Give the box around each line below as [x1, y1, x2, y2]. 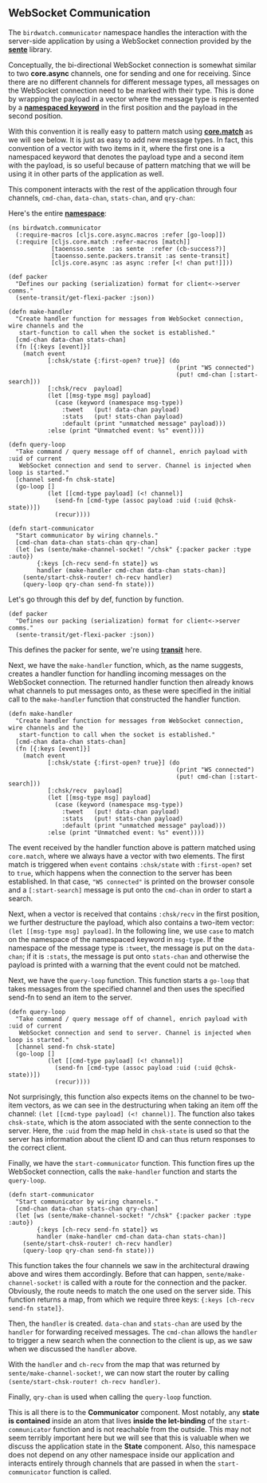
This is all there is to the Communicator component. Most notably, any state [8, 1407, 260, 1417]
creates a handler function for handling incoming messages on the [8, 669, 227, 678]
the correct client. [8, 1143, 67, 1152]
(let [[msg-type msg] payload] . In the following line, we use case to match [8, 926, 254, 936]
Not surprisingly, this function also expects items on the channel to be [8, 1091, 238, 1101]
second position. [8, 111, 64, 121]
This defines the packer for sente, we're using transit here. [8, 645, 202, 654]
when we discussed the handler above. [8, 1344, 137, 1354]
